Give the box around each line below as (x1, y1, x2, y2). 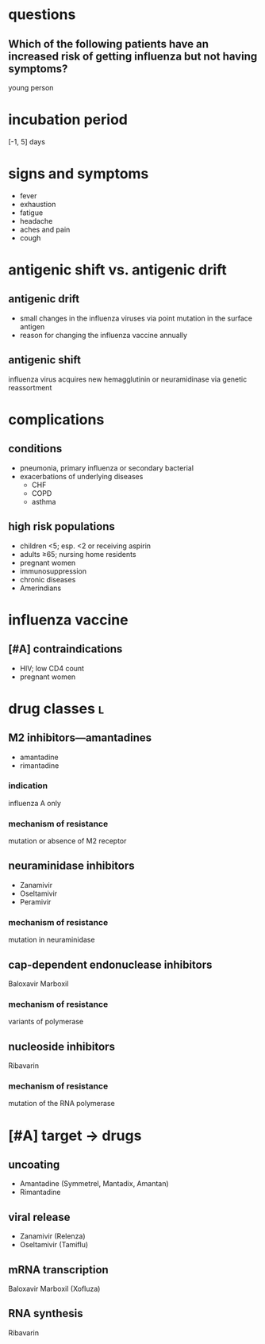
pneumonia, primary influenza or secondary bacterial (19, 463, 194, 473)
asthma (31, 497, 56, 506)
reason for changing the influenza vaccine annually (19, 330, 188, 340)
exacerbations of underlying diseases (19, 471, 144, 481)
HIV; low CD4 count (19, 663, 85, 673)
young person (8, 83, 54, 92)
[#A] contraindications (8, 643, 123, 656)
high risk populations (8, 520, 115, 533)
